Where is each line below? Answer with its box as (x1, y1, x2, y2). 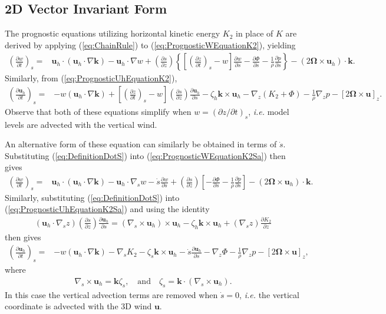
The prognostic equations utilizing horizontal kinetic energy (5, 27, 220, 39)
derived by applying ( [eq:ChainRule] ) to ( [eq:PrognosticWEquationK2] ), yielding (5, 38, 296, 51)
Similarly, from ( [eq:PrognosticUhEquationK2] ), (5, 72, 177, 84)
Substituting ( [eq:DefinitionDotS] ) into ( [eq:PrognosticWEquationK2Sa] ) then (5, 149, 286, 161)
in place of (235, 27, 273, 39)
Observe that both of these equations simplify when (5, 105, 192, 117)
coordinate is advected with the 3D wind (5, 300, 152, 312)
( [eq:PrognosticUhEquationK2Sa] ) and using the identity (5, 203, 210, 215)
